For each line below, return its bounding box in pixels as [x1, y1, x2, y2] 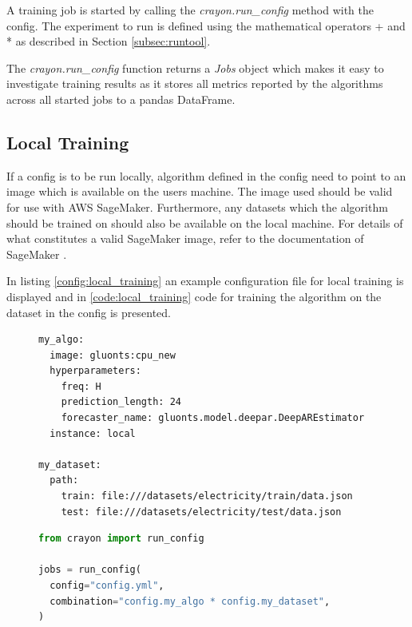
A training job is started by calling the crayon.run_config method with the [6, 2, 374, 18]
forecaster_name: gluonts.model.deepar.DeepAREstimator [61, 412, 365, 424]
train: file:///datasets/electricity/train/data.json [61, 490, 353, 502]
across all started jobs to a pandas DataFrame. [6, 90, 236, 107]
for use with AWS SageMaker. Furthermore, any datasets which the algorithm [6, 198, 388, 215]
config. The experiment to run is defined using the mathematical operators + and [6, 17, 406, 34]
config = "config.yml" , [50, 580, 164, 592]
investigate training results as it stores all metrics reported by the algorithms [6, 75, 383, 92]
